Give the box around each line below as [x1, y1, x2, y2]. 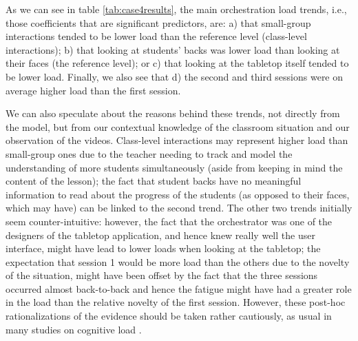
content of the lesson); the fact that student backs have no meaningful [6, 174, 302, 188]
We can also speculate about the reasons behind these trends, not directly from [6, 106, 340, 121]
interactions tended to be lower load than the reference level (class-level [6, 29, 307, 43]
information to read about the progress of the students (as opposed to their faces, [6, 187, 350, 201]
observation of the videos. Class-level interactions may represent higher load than [6, 133, 348, 147]
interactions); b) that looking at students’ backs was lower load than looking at [6, 42, 340, 56]
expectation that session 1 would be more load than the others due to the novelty [6, 254, 350, 269]
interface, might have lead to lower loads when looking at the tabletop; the [6, 241, 321, 256]
